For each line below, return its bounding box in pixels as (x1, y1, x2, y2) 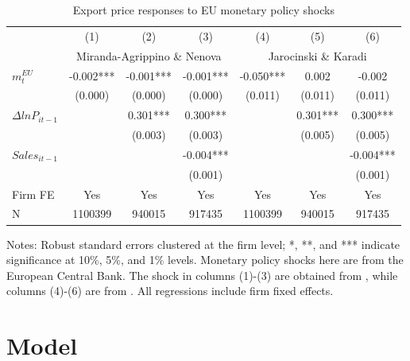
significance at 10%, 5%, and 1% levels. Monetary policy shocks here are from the (6, 251, 404, 268)
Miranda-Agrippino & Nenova (76, 47, 222, 64)
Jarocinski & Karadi (268, 47, 367, 64)
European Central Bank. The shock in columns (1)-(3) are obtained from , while (6, 266, 398, 283)
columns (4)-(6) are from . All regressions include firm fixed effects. (6, 282, 334, 299)
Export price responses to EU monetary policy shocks (72, 2, 335, 17)
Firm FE (12, 185, 55, 202)
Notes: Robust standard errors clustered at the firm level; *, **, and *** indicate (6, 235, 400, 252)
